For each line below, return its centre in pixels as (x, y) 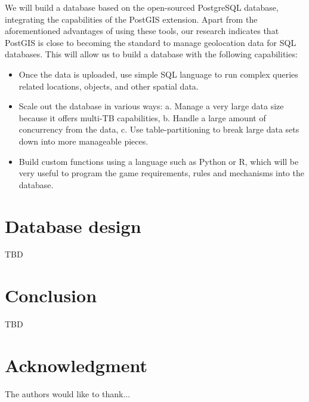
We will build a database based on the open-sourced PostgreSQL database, (142, 7)
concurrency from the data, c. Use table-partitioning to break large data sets (159, 129)
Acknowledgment (76, 365)
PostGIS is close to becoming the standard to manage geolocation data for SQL (151, 42)
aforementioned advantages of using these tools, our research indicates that (142, 31)
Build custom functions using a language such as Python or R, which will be (159, 161)
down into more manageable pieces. (84, 141)
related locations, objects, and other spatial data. (109, 86)
